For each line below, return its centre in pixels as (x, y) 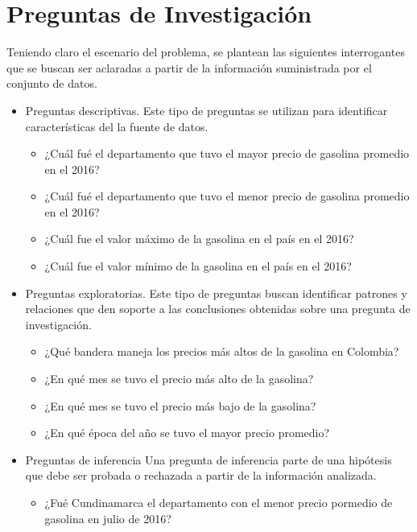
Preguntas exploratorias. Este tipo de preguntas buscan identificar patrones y (216, 293)
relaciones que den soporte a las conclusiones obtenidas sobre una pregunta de (218, 309)
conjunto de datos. (52, 83)
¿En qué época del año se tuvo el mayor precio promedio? (187, 433)
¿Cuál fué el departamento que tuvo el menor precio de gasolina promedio (227, 196)
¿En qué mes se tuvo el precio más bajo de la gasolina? (180, 405)
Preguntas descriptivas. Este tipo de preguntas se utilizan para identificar (206, 110)
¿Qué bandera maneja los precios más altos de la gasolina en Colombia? (222, 351)
